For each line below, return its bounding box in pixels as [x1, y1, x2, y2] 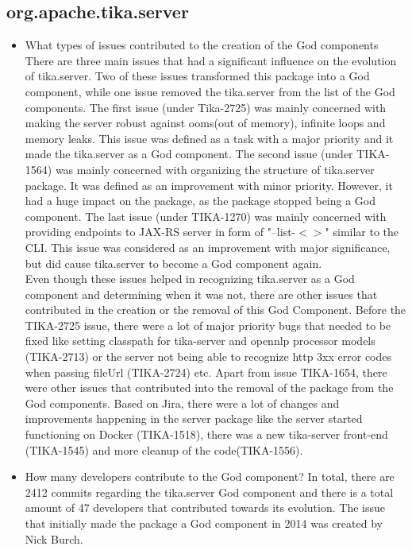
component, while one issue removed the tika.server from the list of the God [25, 83, 395, 99]
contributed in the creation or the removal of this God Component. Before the [25, 301, 406, 318]
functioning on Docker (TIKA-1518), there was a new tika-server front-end [25, 426, 388, 443]
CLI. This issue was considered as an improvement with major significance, [25, 238, 391, 255]
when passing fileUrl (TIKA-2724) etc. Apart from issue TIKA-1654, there [25, 363, 387, 380]
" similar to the [325, 223, 399, 240]
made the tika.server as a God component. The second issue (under [25, 145, 353, 162]
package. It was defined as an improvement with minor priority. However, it [25, 176, 393, 193]
